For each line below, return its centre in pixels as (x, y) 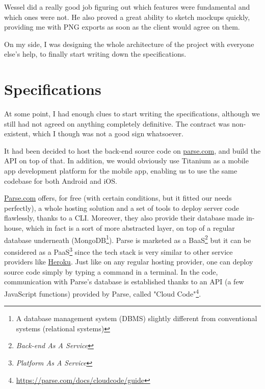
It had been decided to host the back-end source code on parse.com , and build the (132, 150)
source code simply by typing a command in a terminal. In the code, (111, 271)
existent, (17, 133)
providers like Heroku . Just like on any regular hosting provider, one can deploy (129, 262)
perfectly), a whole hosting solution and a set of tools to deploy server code (122, 208)
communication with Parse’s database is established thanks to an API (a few (124, 282)
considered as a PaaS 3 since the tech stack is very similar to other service (118, 251)
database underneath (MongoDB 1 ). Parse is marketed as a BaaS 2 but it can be (128, 239)
